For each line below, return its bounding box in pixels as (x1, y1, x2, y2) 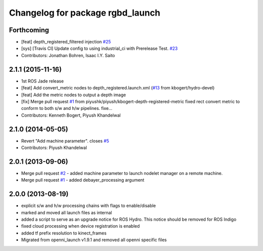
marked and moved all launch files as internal (21, 209, 112, 215)
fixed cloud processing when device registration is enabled (21, 223, 140, 229)
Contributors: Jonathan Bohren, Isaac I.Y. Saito (21, 52, 115, 58)
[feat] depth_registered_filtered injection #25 (21, 39, 112, 45)
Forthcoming (9, 26, 49, 34)
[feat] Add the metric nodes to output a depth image (21, 92, 126, 98)
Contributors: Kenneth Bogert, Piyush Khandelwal (21, 112, 121, 118)
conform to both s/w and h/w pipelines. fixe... (21, 105, 113, 111)
